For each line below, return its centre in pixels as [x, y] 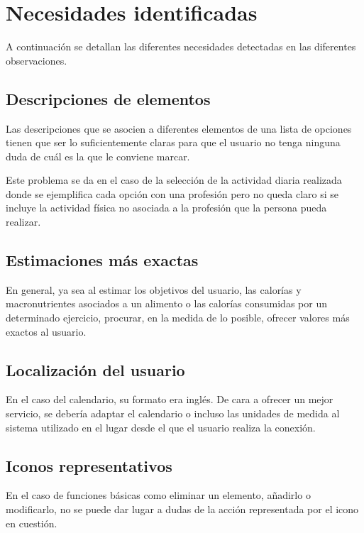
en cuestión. [32, 523]
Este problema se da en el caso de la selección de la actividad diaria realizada [174, 180]
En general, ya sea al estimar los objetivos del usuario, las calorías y [154, 289]
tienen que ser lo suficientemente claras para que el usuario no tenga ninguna [173, 142]
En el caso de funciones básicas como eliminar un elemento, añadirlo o [158, 495]
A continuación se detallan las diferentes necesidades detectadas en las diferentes [181, 46]
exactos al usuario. [46, 331]
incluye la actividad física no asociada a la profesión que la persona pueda [166, 208]
